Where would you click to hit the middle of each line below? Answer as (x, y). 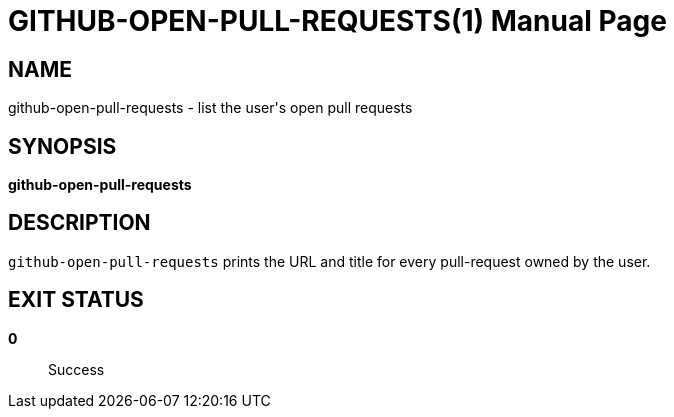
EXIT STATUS (76, 300)
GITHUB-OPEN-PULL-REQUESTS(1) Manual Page (337, 21)
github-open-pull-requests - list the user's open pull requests (210, 108)
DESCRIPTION (79, 223)
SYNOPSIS (62, 146)
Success (76, 369)
